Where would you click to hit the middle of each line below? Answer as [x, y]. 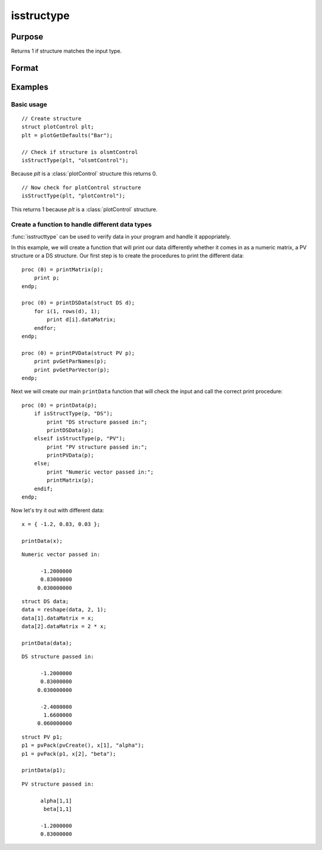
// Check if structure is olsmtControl [80, 152]
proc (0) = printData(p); [60, 405]
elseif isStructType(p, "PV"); [80, 439]
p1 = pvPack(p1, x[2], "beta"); [69, 754]
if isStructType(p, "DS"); [73, 414]
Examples [30, 87]
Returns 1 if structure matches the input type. [66, 51]
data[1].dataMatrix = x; [58, 618]
